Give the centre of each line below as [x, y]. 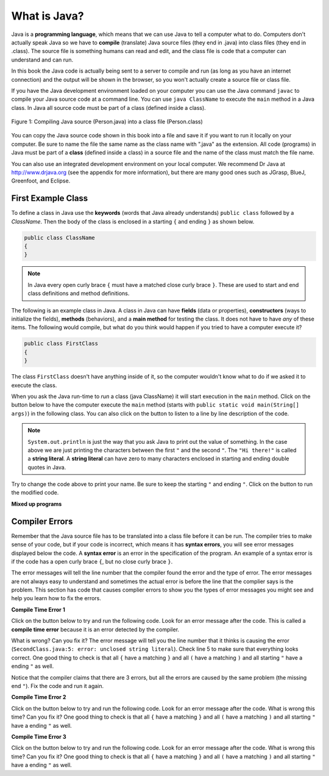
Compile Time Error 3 [39, 736]
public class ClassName [60, 238]
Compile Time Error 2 [39, 697]
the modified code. [35, 493]
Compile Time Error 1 [38, 609]
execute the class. [34, 385]
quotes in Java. [47, 467]
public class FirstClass [61, 344]
